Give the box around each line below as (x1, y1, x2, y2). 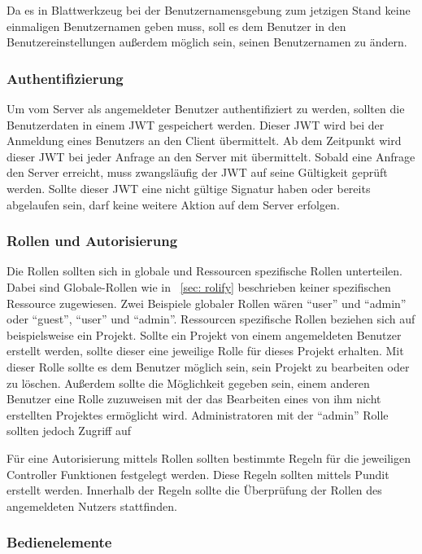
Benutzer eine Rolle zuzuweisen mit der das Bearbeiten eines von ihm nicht (7, 390, 381, 407)
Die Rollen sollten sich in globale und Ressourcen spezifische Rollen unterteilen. (7, 262, 403, 279)
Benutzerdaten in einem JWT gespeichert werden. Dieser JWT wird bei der (7, 116, 385, 133)
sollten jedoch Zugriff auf (7, 422, 131, 439)
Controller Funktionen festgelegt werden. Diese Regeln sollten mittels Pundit (7, 465, 389, 482)
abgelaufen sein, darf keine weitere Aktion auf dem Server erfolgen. (7, 196, 340, 213)
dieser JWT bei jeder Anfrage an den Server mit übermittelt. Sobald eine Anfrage (7, 147, 415, 165)
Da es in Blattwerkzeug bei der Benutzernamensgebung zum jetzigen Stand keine (7, 2, 411, 18)
